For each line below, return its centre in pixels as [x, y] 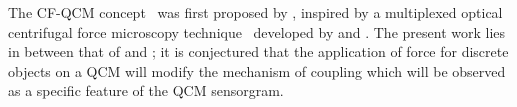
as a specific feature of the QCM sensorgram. [146, 90]
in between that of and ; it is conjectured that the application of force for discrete [258, 51]
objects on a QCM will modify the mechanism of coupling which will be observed [257, 70]
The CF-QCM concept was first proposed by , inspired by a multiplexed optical [255, 12]
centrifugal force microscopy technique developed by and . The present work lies [257, 31]
